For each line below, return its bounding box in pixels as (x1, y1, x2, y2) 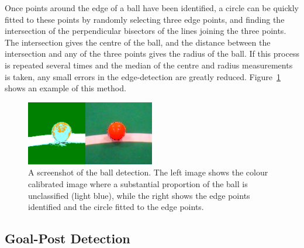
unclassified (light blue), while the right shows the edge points (28, 189, 250, 201)
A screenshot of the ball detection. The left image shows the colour (28, 166, 268, 178)
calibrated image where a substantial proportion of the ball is (28, 177, 248, 190)
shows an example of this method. (5, 82, 126, 94)
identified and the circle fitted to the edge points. (28, 201, 204, 213)
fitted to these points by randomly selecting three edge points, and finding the (5, 13, 285, 25)
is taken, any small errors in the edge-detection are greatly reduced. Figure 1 (5, 70, 281, 82)
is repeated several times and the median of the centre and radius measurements (5, 58, 293, 71)
